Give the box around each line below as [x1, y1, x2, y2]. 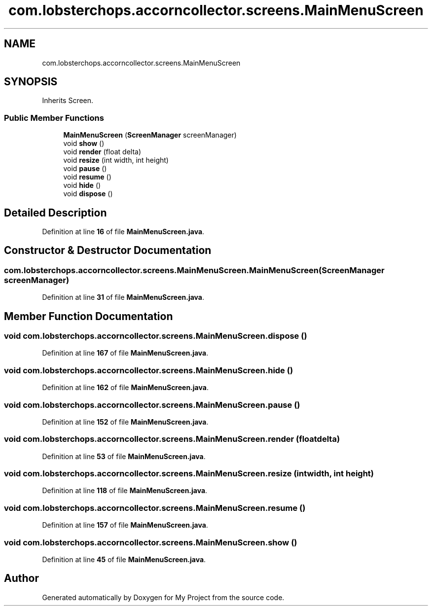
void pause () [63, 164, 107, 173]
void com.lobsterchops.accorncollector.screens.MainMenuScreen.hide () [4, 365, 293, 375]
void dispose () [63, 189, 113, 198]
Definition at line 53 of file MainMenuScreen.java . [42, 452, 206, 461]
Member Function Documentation [4, 310, 173, 323]
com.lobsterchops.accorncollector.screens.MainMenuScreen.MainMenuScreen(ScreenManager [4, 265, 385, 275]
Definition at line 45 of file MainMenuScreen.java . [42, 555, 206, 564]
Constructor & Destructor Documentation [4, 244, 212, 257]
